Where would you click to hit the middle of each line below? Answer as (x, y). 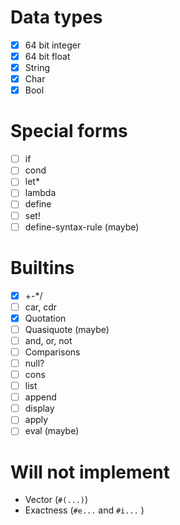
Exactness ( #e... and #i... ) (84, 510)
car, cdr (40, 307)
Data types (56, 17)
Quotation (45, 318)
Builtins (42, 267)
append (40, 397)
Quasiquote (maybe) (67, 329)
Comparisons (52, 352)
